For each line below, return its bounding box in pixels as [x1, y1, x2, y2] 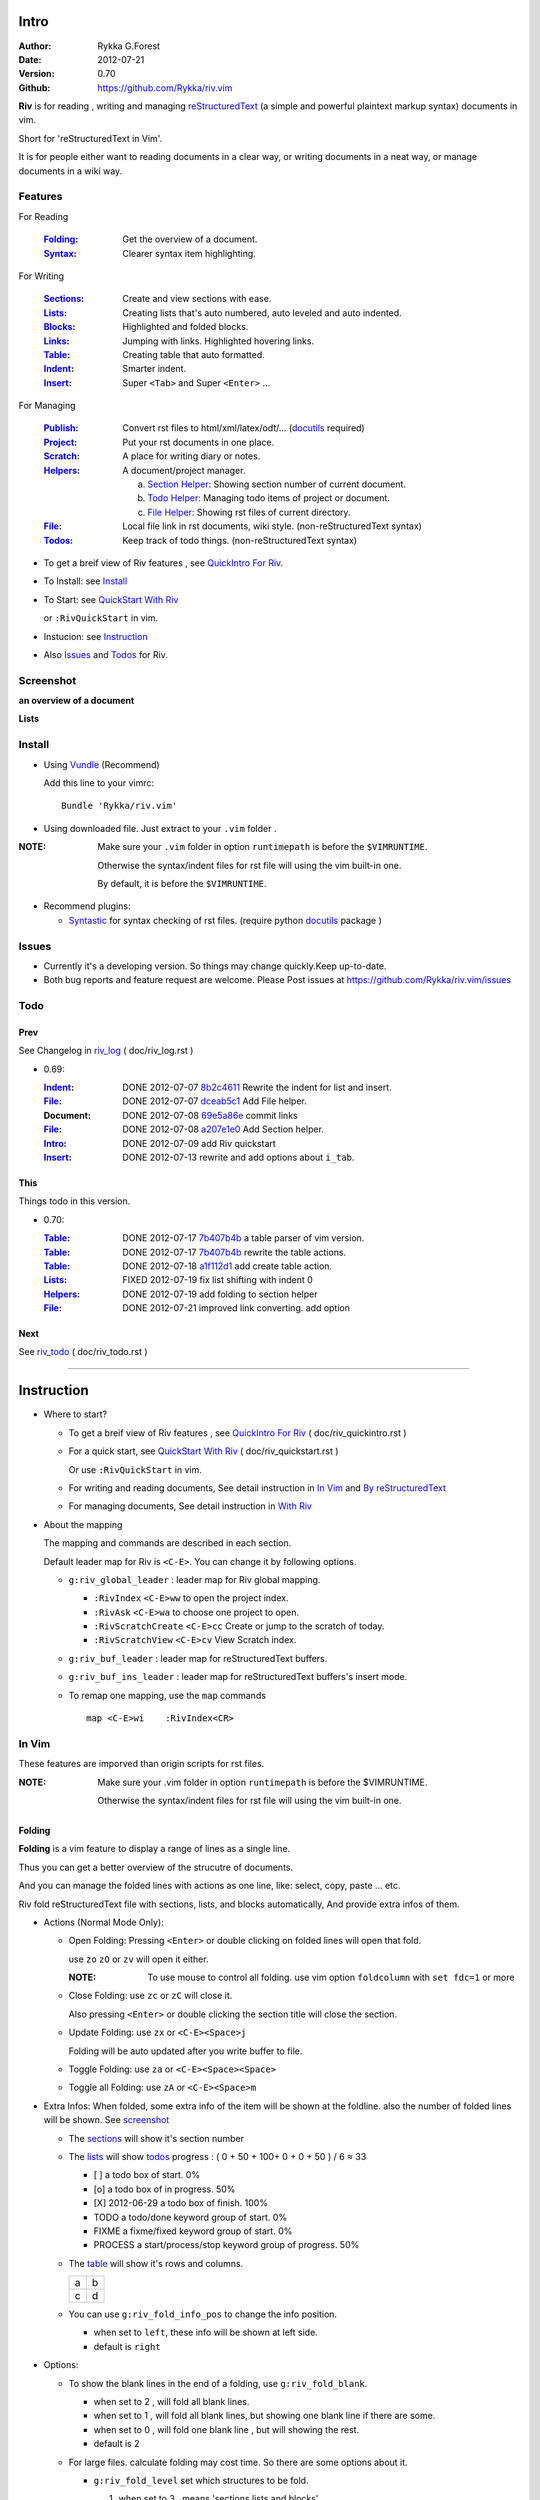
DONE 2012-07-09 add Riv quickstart [122, 1137, 277, 1149]
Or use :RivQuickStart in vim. [68, 1463, 202, 1475]
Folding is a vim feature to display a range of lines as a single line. [18, 1843, 291, 1855]
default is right [93, 2340, 161, 2352]
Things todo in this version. [18, 1195, 131, 1207]
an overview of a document [18, 695, 135, 707]
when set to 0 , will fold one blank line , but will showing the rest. [93, 2423, 360, 2435]
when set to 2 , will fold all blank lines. [93, 2396, 250, 2408]
